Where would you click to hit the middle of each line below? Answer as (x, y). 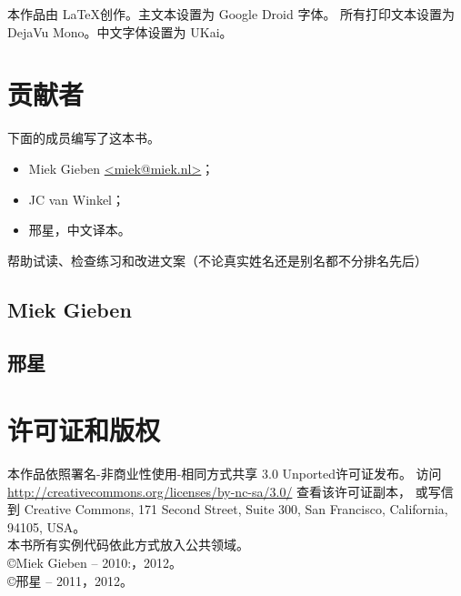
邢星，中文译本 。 (80, 230)
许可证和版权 (84, 430)
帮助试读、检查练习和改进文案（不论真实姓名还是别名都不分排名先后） (217, 260)
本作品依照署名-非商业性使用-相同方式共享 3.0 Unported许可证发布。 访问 (225, 473)
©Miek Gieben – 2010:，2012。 (95, 562)
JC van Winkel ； (76, 199)
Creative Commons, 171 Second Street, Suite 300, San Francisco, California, (236, 509)
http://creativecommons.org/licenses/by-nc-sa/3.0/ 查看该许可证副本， (210, 491)
